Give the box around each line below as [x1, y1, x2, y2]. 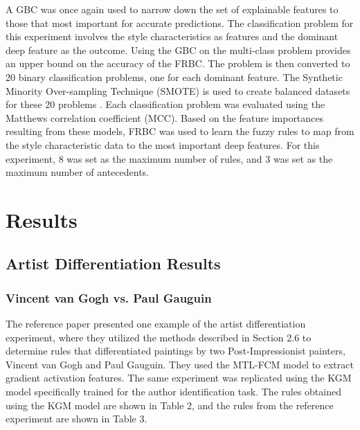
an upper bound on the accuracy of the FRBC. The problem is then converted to [6, 56, 350, 71]
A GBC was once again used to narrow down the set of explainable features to [6, 2, 339, 16]
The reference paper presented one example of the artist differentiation [6, 316, 306, 331]
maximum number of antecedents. [6, 165, 149, 179]
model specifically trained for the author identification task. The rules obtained [6, 384, 341, 399]
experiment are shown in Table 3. [6, 411, 147, 426]
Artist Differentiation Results [6, 253, 221, 274]
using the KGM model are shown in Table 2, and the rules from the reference [6, 397, 334, 412]
